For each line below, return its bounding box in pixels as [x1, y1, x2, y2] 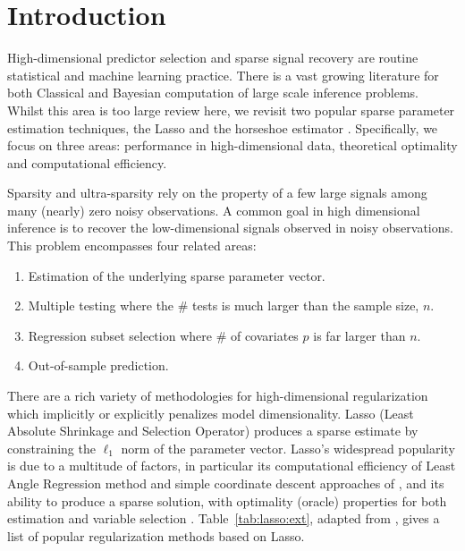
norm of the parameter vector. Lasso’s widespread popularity [121, 438, 455, 457]
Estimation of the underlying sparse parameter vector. [28, 266, 325, 284]
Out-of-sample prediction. [28, 356, 169, 375]
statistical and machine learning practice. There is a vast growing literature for [7, 65, 439, 84]
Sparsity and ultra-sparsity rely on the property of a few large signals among [7, 183, 427, 202]
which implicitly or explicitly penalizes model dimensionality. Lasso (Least [7, 403, 414, 422]
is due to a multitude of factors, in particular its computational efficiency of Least [7, 456, 456, 475]
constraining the [7, 438, 96, 457]
